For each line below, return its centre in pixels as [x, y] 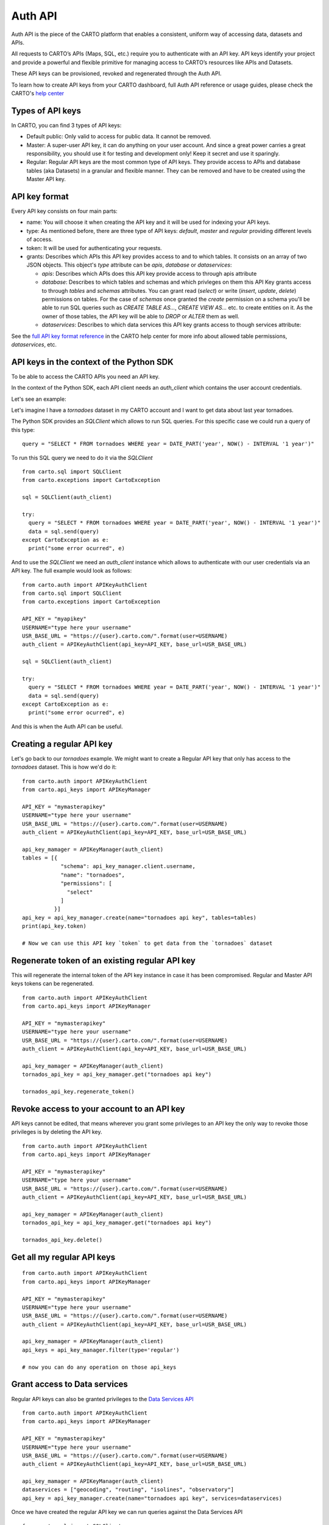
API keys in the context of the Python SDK [92, 362]
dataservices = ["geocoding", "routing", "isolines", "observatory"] [128, 1490]
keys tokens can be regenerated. [53, 984]
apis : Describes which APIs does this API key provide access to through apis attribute [149, 273]
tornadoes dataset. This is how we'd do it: [64, 767]
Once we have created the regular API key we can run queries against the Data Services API [127, 1512]
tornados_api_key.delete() [62, 1240]
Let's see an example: [39, 399]
